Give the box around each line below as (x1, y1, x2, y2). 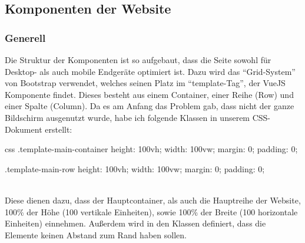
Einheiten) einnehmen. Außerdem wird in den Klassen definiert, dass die (5, 217, 266, 229)
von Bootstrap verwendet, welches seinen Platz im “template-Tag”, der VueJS (5, 77, 286, 89)
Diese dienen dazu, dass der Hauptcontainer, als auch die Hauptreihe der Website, (5, 193, 301, 206)
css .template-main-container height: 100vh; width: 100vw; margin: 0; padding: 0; (5, 143, 298, 155)
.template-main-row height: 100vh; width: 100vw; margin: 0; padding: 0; (5, 162, 265, 175)
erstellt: (45, 123, 72, 135)
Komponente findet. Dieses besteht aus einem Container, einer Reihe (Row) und (5, 88, 294, 100)
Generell (5, 30, 46, 45)
